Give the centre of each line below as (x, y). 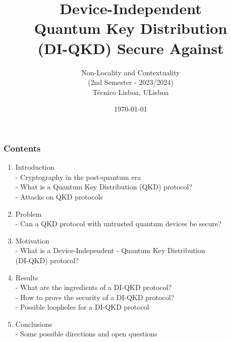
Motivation (32, 240)
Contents (22, 148)
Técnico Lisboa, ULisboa (131, 92)
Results (27, 277)
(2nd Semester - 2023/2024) (131, 82)
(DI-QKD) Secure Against (131, 48)
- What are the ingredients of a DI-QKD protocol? (94, 287)
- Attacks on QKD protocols (59, 196)
